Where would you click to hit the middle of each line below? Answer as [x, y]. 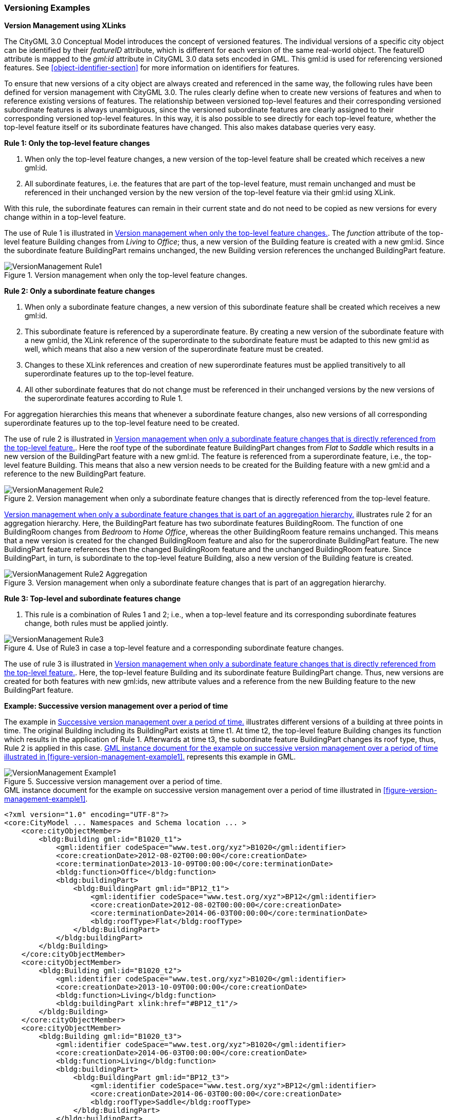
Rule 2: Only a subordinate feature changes [80, 291]
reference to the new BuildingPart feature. [75, 474]
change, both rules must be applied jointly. [96, 623]
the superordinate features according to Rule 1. [104, 398]
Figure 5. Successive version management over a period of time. [113, 782]
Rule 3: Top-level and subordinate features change [93, 599]
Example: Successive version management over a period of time [116, 706]
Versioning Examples [47, 8]
